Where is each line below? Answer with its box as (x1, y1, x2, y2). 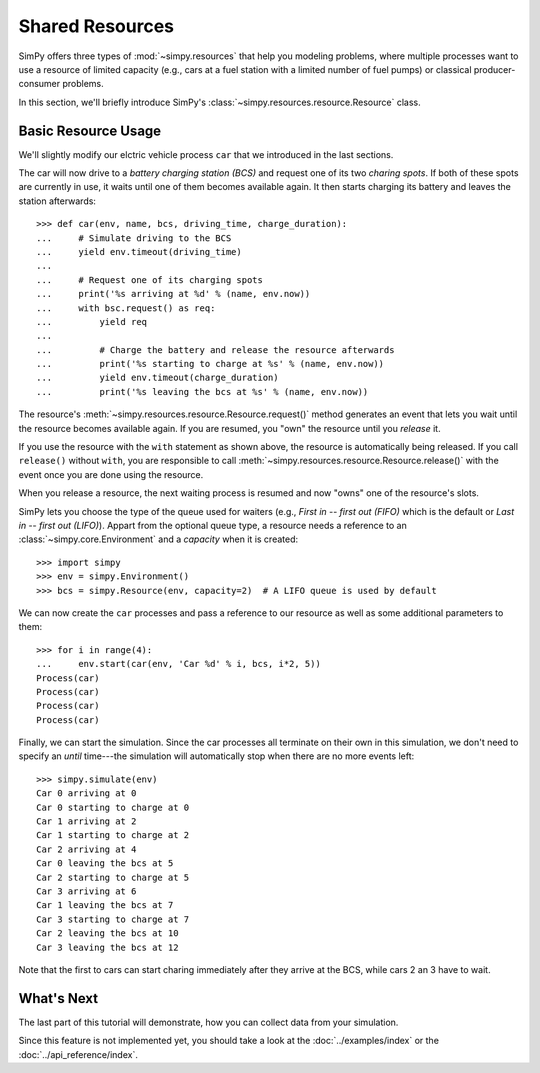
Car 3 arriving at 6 (36, 885, 137, 897)
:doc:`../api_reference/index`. (18, 1048, 139, 1060)
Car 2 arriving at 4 (36, 843, 137, 855)
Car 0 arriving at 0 (36, 788, 137, 799)
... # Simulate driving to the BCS (36, 232, 232, 244)
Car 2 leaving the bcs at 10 (36, 928, 179, 939)
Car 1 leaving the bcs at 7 (36, 900, 174, 911)
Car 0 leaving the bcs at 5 (36, 858, 174, 869)
